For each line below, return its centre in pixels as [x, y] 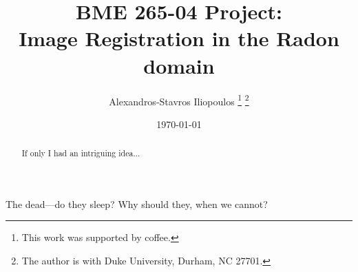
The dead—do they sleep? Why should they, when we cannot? [137, 203]
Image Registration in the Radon [179, 38]
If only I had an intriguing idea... [81, 153]
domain [179, 65]
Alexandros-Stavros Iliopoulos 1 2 [179, 100]
